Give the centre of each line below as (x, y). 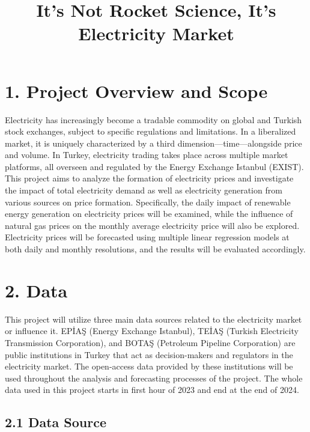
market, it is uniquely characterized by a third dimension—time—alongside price (153, 143)
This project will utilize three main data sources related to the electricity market (153, 319)
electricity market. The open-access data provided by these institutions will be (149, 366)
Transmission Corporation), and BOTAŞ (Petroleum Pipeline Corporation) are (150, 342)
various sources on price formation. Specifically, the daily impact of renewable (148, 202)
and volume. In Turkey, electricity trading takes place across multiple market (147, 155)
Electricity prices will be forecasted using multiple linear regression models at (147, 237)
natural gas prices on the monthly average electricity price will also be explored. (152, 225)
